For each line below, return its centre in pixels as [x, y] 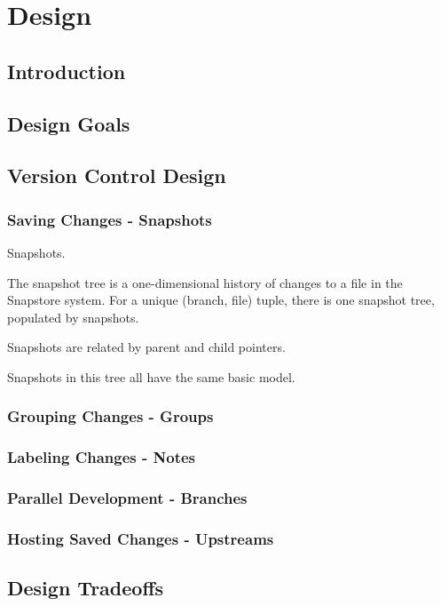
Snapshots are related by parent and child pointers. [146, 347]
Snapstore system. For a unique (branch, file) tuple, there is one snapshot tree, [221, 300]
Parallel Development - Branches [127, 498]
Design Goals [69, 123]
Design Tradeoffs [86, 588]
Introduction [67, 71]
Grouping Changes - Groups [110, 416]
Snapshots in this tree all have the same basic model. [151, 376]
